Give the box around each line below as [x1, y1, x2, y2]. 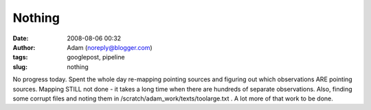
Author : [12, 43, 36, 51]
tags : [12, 53, 28, 61]
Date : [12, 34, 29, 42]
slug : [12, 62, 27, 71]
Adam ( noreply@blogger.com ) [67, 43, 153, 51]
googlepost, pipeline [67, 53, 125, 61]
